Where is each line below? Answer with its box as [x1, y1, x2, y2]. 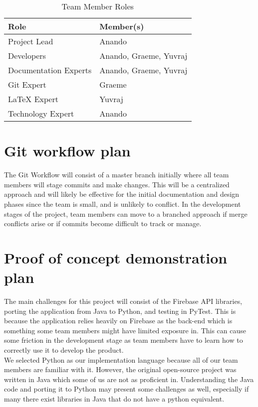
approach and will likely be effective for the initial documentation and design [4, 189, 240, 199]
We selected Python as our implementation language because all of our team [4, 354, 238, 365]
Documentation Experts [8, 64, 92, 76]
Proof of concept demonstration [4, 247, 228, 268]
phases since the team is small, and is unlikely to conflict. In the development [4, 198, 241, 209]
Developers [8, 50, 46, 61]
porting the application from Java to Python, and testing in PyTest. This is [4, 305, 236, 316]
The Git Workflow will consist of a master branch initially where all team [4, 169, 229, 180]
